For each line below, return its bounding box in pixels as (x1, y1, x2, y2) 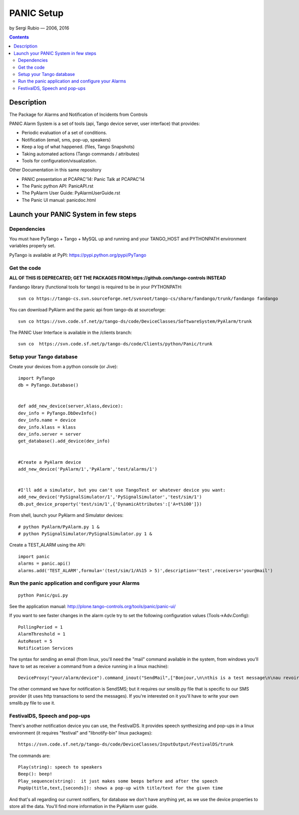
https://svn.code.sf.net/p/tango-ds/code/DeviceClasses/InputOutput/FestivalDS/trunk (18, 742, 234, 747)
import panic (18, 554, 50, 559)
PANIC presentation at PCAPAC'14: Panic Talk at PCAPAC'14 (21, 176, 145, 182)
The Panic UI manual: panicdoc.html (21, 197, 96, 203)
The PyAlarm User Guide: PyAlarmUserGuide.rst (21, 190, 121, 196)
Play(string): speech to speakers (18, 764, 102, 770)
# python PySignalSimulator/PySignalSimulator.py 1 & (18, 531, 152, 537)
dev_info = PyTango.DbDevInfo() (18, 410, 97, 416)
